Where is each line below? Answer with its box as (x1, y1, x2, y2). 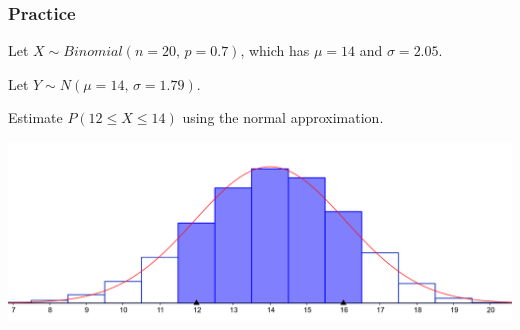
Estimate (8, 107, 63, 128)
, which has (240, 40, 310, 61)
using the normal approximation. (182, 107, 384, 128)
